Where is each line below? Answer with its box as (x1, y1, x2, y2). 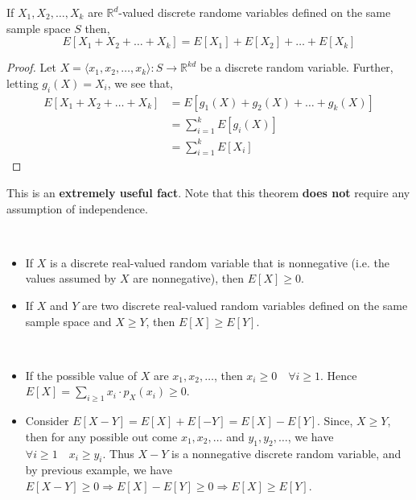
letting (6, 74, 39, 91)
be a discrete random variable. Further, (200, 59, 393, 76)
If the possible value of (25, 366, 138, 383)
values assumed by (25, 270, 117, 287)
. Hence (320, 366, 357, 383)
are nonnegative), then (133, 270, 245, 287)
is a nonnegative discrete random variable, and (171, 444, 402, 461)
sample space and (25, 312, 112, 329)
